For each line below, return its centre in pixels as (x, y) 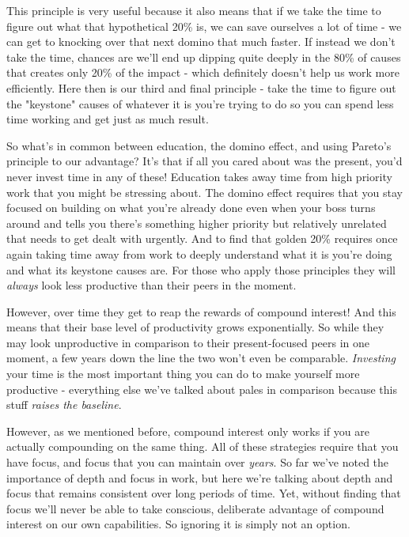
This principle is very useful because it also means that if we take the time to (194, 10)
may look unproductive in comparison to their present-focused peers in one (188, 342)
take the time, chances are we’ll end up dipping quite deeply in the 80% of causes (204, 57)
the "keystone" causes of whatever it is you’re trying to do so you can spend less (200, 103)
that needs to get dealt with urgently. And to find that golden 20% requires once (202, 238)
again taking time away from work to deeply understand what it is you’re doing (199, 253)
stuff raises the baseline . (64, 405)
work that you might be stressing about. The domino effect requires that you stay (205, 192)
